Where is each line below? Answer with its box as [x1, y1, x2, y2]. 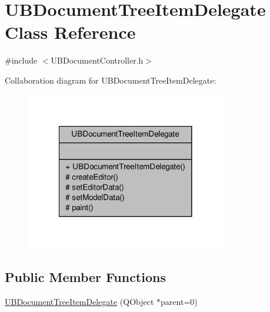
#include [5, 54, 38, 67]
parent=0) [161, 295, 198, 307]
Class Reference [5, 20, 136, 44]
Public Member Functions [5, 268, 166, 286]
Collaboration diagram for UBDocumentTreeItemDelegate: [5, 74, 216, 86]
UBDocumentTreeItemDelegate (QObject [5, 295, 154, 307]
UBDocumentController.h [51, 54, 144, 67]
